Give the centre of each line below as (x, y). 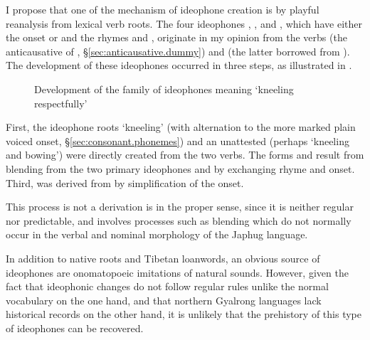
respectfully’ (61, 103)
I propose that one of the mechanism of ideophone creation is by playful (163, 9)
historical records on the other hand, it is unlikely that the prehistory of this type (184, 314)
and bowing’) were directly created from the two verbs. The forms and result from (185, 155)
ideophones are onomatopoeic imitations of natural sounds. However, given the (177, 272)
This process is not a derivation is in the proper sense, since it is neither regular (180, 207)
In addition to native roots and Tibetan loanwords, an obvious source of (163, 258)
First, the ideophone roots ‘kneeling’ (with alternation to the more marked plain (181, 127)
